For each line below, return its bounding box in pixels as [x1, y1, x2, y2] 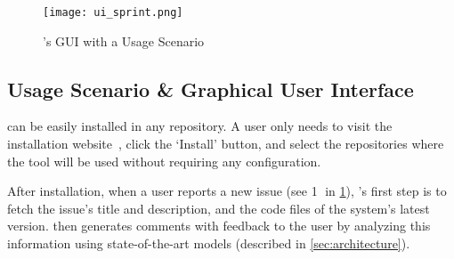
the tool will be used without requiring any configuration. [7, 151, 321, 170]
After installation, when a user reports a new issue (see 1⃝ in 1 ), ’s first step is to [7, 182, 447, 200]
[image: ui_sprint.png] [43, 6, 183, 19]
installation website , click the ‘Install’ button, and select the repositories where [7, 134, 444, 153]
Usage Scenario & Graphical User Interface [7, 75, 414, 102]
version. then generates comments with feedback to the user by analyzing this [7, 216, 431, 235]
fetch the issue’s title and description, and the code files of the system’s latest [7, 198, 430, 217]
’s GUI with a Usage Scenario [43, 31, 205, 50]
